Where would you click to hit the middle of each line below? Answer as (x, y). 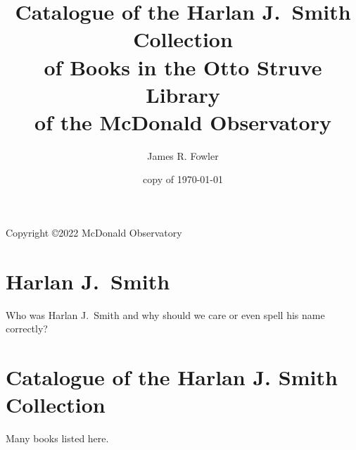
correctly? (27, 329)
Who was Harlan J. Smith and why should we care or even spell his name (165, 314)
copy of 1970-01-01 (183, 179)
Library (183, 94)
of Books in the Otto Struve (183, 67)
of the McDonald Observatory (183, 121)
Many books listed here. (57, 438)
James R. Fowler (183, 155)
